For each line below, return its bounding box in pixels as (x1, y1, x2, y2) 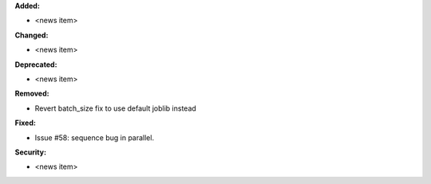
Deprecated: (14, 60, 57, 69)
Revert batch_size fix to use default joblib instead (34, 104, 197, 113)
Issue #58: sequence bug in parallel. (34, 132, 155, 143)
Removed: (14, 88, 49, 99)
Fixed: (14, 118, 36, 127)
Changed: (14, 30, 49, 40)
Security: (14, 147, 47, 157)
